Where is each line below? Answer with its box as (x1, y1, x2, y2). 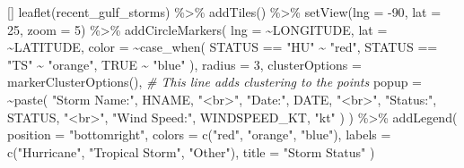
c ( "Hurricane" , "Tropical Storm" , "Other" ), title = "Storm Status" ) (7, 142, 375, 161)
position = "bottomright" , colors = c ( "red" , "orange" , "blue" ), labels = (7, 125, 391, 144)
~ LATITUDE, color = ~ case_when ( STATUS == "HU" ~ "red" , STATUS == (7, 38, 438, 56)
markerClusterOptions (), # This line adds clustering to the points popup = (7, 72, 423, 91)
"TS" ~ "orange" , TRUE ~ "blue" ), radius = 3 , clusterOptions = (7, 55, 362, 73)
